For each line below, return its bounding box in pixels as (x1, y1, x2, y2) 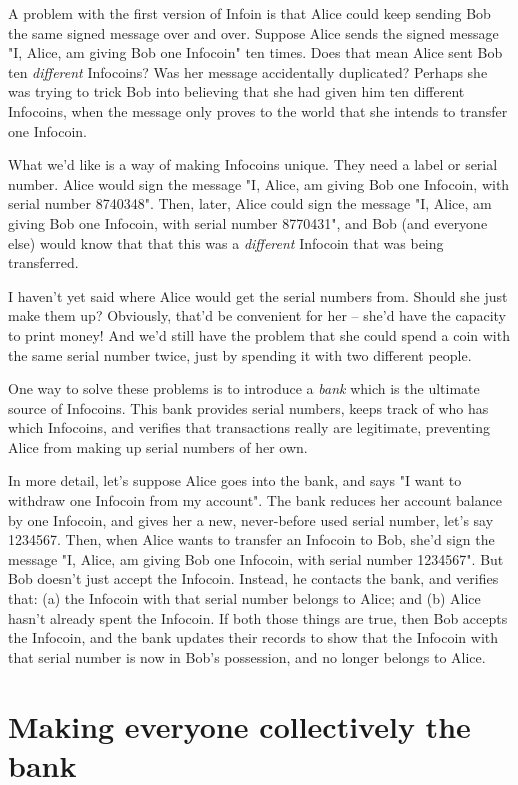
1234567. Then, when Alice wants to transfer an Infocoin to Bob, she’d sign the (8, 529, 495, 550)
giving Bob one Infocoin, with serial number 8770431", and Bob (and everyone (8, 212, 488, 233)
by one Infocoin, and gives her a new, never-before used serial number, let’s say (8, 509, 494, 530)
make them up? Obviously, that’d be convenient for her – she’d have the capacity (8, 305, 507, 326)
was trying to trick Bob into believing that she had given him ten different (8, 81, 465, 102)
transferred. (8, 252, 79, 273)
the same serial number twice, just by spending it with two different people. (8, 344, 472, 365)
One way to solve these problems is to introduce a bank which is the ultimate (8, 378, 480, 399)
